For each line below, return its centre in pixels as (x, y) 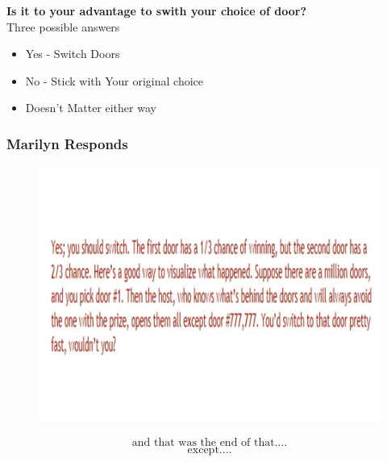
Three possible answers (63, 26)
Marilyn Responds (67, 143)
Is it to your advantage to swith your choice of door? (157, 10)
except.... (210, 450)
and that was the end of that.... (210, 442)
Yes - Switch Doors (73, 54)
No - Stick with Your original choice (114, 80)
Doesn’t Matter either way (91, 108)
